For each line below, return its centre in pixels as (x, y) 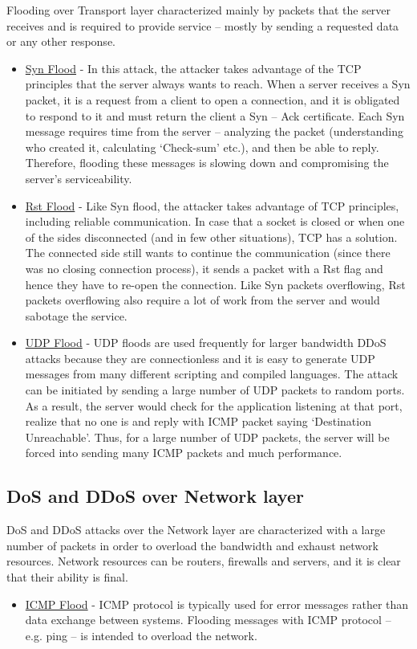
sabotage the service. (76, 315)
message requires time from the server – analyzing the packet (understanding (214, 131)
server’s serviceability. (79, 178)
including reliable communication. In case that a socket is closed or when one (215, 221)
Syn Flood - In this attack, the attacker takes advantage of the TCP (193, 68)
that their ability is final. (67, 577)
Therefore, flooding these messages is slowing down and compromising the (207, 163)
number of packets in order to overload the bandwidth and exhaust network (192, 545)
